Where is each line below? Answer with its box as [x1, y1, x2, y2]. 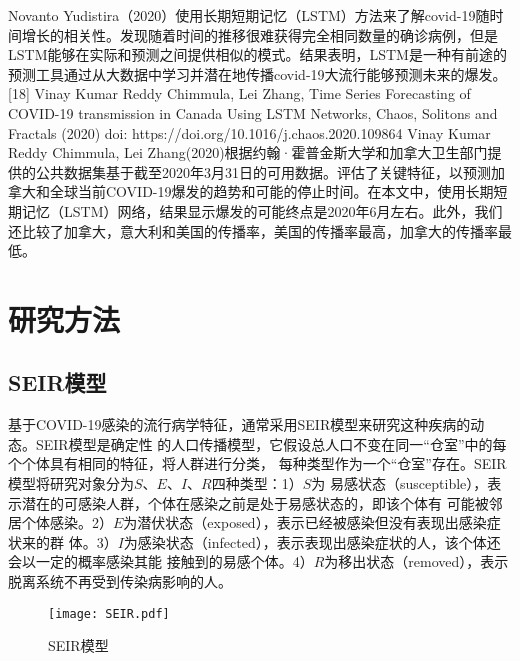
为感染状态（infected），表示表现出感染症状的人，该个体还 [123, 531, 501, 552]
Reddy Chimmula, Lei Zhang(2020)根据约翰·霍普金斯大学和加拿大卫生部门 [8, 142, 488, 163]
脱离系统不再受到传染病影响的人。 [8, 571, 232, 592]
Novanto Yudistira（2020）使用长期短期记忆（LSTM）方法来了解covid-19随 [8, 5, 490, 25]
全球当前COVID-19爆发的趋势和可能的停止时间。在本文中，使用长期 [49, 181, 494, 202]
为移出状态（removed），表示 [324, 551, 509, 572]
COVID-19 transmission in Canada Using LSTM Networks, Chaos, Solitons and [8, 102, 498, 123]
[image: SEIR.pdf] [48, 606, 170, 621]
